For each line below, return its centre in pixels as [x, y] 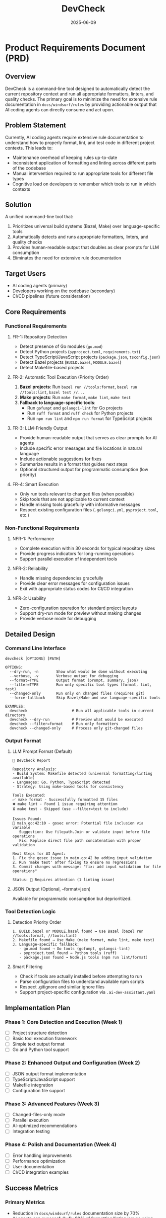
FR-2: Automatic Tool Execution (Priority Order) [60, 377]
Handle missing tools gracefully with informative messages [80, 504]
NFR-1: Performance [33, 539]
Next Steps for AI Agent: [39, 854]
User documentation [33, 1166]
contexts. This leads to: [29, 148]
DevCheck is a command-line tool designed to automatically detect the [78, 88]
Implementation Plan [38, 1008]
